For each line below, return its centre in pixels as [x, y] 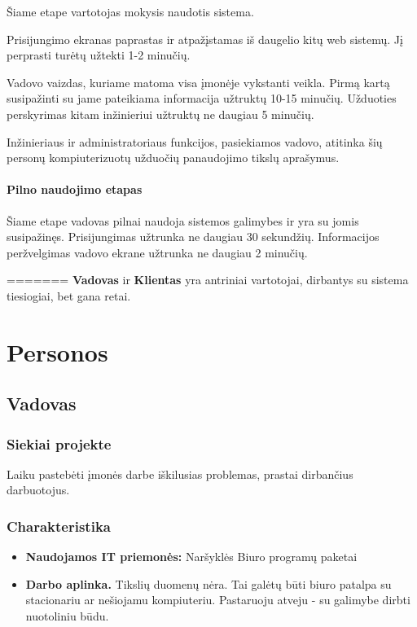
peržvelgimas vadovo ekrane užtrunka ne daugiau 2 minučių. [157, 252]
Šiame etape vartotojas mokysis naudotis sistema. [130, 11]
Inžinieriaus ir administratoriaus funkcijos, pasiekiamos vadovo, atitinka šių [195, 141]
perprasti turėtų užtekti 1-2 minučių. [99, 55]
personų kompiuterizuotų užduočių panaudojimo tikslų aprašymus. [173, 158]
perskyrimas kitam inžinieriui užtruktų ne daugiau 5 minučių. [160, 114]
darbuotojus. [38, 490]
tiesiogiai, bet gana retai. [69, 295]
